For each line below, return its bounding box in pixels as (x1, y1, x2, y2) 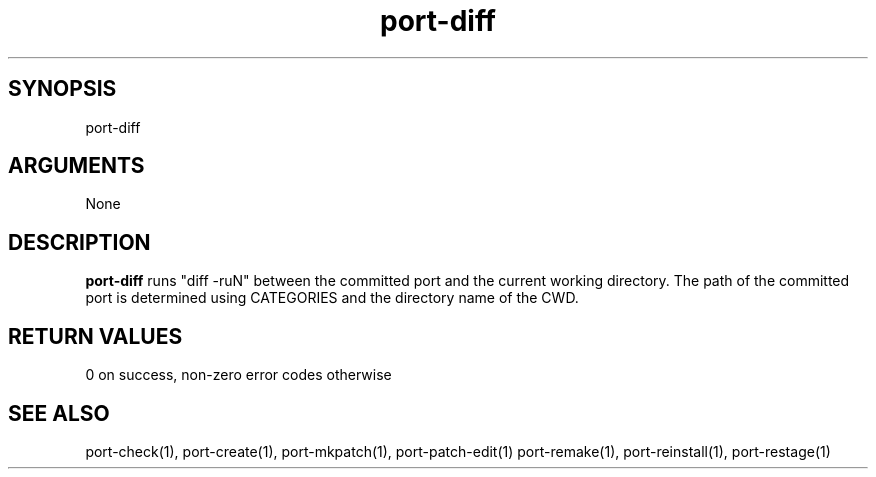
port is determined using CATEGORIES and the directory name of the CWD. (85, 289, 579, 307)
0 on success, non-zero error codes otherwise (85, 366, 392, 384)
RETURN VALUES (8, 323, 183, 349)
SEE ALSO (8, 400, 110, 426)
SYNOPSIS (8, 76, 117, 102)
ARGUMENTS (8, 153, 145, 179)
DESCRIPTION (8, 229, 151, 255)
